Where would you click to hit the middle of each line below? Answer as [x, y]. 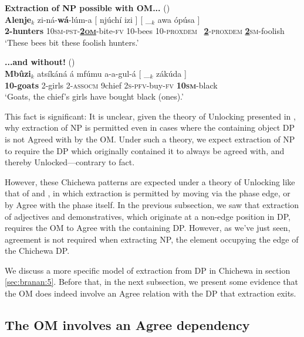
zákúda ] [171, 73]
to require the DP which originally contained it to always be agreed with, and [145, 150]
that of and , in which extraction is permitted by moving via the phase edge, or [148, 193]
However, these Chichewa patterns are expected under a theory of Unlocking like [150, 181]
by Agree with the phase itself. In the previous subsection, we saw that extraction [152, 204]
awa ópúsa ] [179, 19]
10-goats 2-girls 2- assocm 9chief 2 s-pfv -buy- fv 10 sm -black [111, 85]
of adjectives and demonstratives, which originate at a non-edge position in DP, [148, 216]
